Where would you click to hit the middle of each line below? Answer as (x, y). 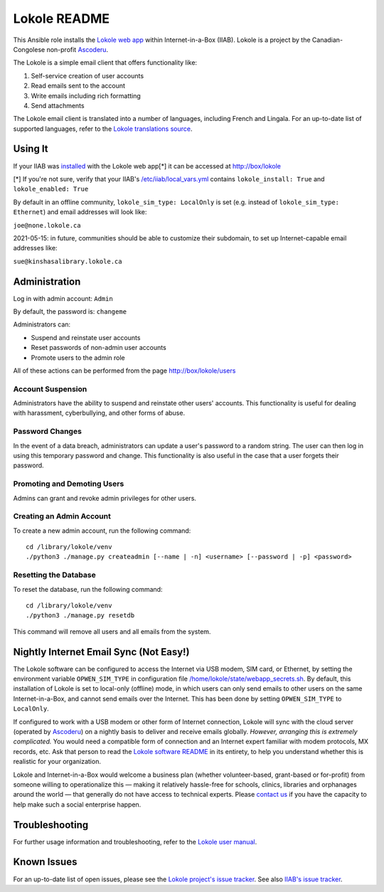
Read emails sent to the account (78, 86)
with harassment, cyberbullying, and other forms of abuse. (99, 413)
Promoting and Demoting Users (69, 484)
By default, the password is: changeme (70, 312)
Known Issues (45, 862)
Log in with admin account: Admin (63, 298)
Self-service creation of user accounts (87, 75)
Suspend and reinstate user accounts (86, 337)
